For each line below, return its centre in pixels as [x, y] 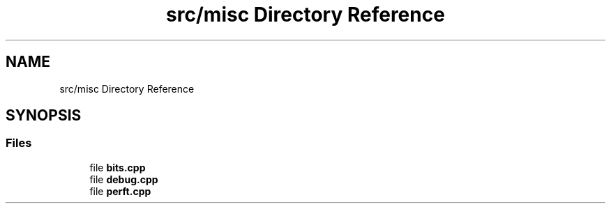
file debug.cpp [124, 179]
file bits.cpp [118, 167]
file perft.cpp [120, 191]
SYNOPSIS [44, 116]
